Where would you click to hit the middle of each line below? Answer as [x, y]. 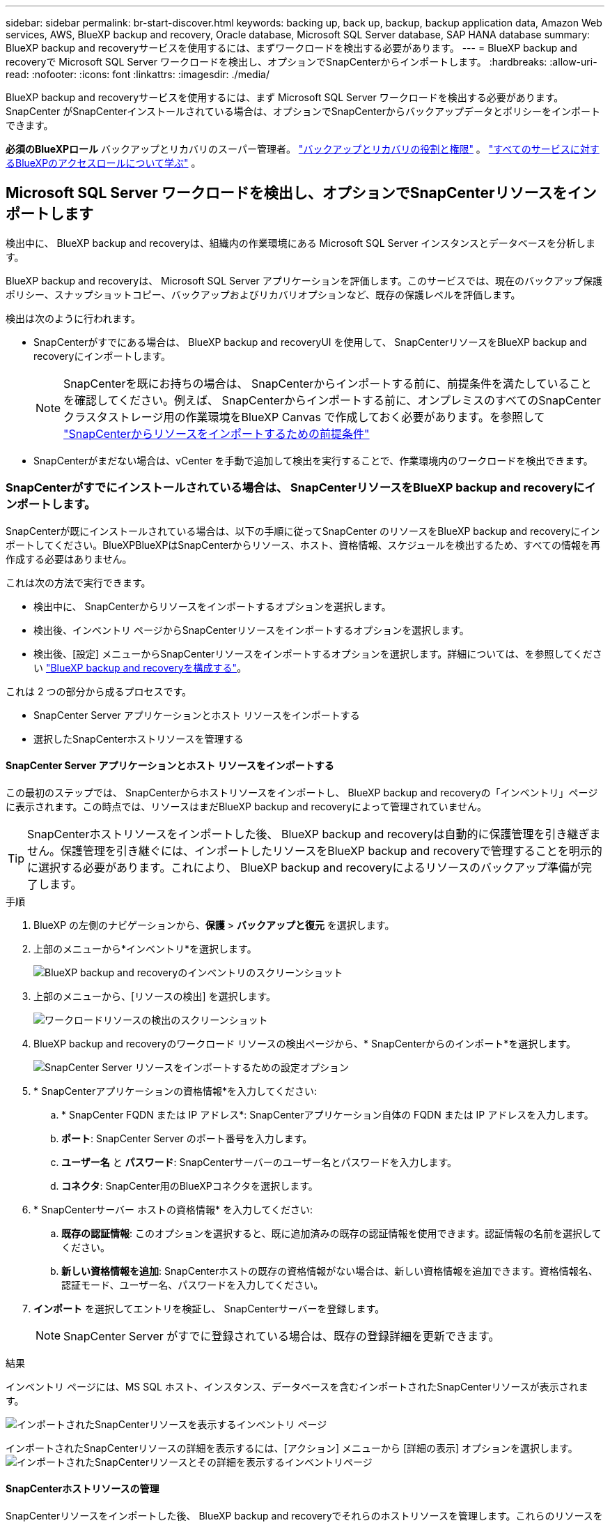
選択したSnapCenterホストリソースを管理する [139, 738]
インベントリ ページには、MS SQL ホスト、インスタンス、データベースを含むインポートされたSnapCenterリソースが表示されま [297, 1386]
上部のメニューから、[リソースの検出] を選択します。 [155, 996]
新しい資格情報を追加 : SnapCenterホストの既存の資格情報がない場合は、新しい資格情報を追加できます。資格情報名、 [330, 1271]
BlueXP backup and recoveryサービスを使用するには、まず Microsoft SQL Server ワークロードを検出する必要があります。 [285, 97]
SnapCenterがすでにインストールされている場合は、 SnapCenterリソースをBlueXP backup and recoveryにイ [301, 488]
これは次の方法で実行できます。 [78, 582]
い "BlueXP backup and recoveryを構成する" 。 [140, 667]
